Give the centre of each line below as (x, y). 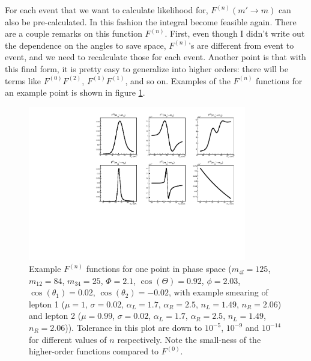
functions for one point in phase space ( (159, 269)
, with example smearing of (219, 292)
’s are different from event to (241, 45)
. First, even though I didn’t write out (235, 33)
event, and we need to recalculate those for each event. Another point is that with (155, 57)
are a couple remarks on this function (74, 33)
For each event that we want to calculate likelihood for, (107, 10)
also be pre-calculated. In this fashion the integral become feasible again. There (151, 21)
